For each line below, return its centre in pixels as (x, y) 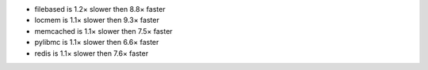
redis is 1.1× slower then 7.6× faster (92, 53)
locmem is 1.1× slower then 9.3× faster (97, 20)
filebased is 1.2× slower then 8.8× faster (100, 9)
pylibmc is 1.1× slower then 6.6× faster (97, 42)
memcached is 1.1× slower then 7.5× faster (104, 31)
